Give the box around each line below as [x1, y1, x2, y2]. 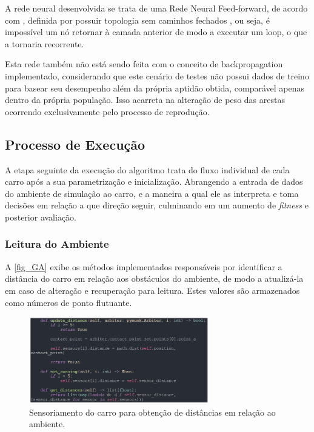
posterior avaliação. [5, 210, 76, 223]
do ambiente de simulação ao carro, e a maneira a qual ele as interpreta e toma [5, 187, 299, 199]
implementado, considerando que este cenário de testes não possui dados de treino [5, 69, 309, 82]
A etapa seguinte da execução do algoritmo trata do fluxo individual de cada [5, 163, 290, 176]
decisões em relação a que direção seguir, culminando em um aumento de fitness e [5, 199, 309, 211]
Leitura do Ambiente [5, 236, 109, 251]
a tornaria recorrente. [5, 37, 84, 50]
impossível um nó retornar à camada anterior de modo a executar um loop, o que [5, 25, 307, 38]
